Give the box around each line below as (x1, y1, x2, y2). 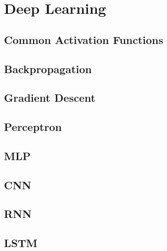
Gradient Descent (4, 90, 96, 105)
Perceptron (4, 119, 62, 134)
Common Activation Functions (4, 32, 164, 47)
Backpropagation (4, 61, 92, 76)
